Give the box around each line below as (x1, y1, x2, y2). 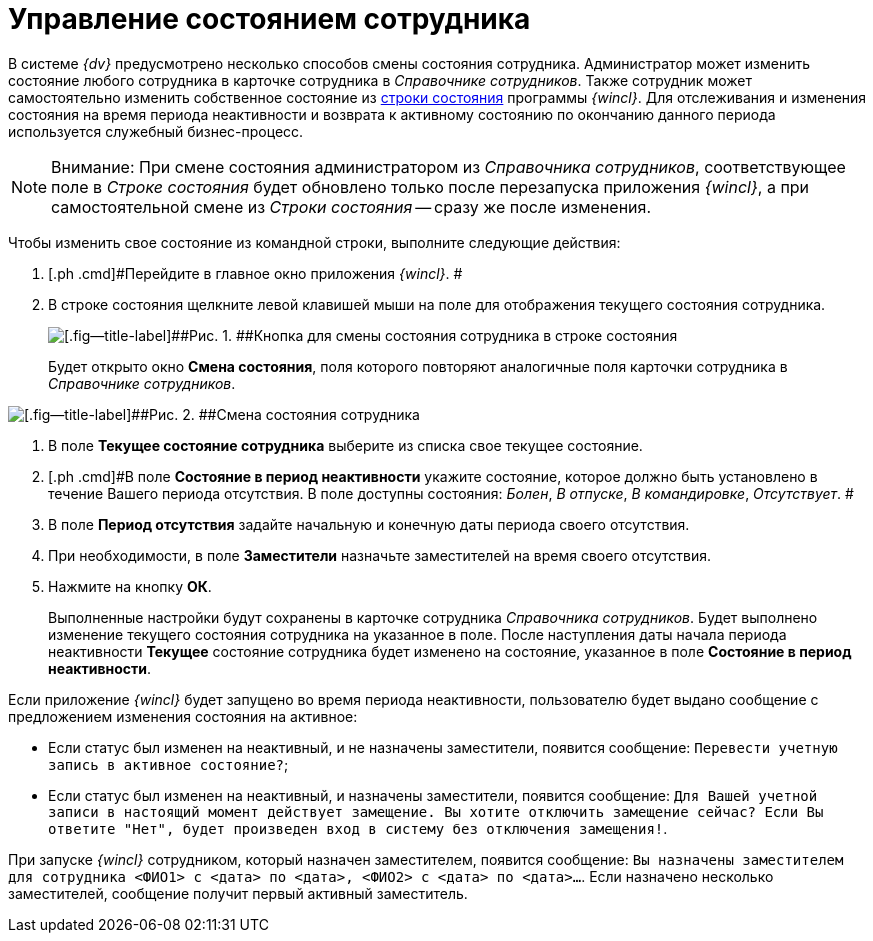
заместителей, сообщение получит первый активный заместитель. (8, 884, 468, 902)
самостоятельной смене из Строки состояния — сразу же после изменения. (51, 196, 652, 217)
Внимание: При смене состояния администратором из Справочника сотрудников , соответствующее (51, 156, 846, 177)
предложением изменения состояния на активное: (8, 707, 358, 725)
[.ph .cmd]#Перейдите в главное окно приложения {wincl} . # (48, 264, 463, 282)
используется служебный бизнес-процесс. (8, 122, 304, 140)
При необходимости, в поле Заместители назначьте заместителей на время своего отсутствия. (48, 546, 712, 564)
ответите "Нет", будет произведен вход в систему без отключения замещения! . (48, 819, 668, 837)
